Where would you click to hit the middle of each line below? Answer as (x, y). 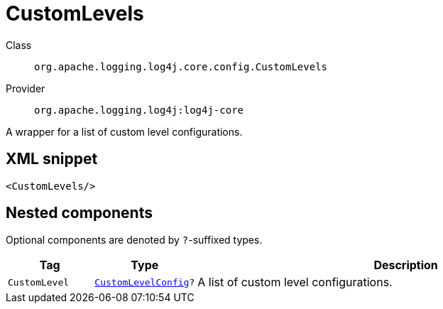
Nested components (79, 213)
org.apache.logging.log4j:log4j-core (139, 110)
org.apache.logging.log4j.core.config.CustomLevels (181, 66)
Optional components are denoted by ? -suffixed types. (134, 240)
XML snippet (52, 159)
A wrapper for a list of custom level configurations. (124, 131)
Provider (26, 88)
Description (406, 265)
